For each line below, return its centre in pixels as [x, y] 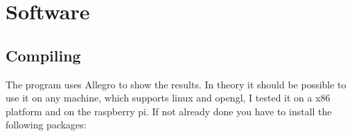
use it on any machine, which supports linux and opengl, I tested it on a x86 [168, 98]
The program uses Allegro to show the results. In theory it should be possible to [176, 84]
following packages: [46, 125]
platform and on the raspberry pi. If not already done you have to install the [169, 111]
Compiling [43, 55]
